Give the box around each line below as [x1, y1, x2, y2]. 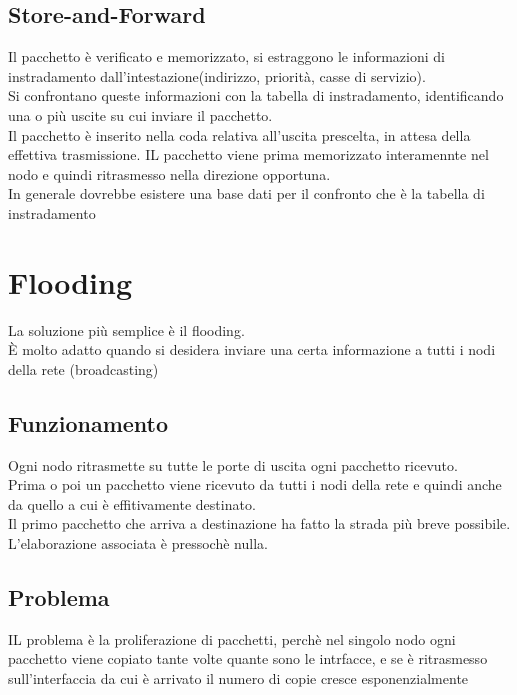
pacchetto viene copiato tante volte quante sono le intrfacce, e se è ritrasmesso [8, 648, 488, 669]
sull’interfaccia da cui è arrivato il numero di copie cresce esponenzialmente [8, 668, 469, 689]
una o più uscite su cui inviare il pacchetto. [8, 104, 273, 125]
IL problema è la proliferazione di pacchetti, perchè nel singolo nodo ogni [8, 628, 456, 649]
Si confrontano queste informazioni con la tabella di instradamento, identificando [8, 85, 504, 106]
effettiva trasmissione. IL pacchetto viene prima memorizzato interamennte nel [8, 144, 489, 165]
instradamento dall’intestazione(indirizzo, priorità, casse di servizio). [8, 65, 426, 86]
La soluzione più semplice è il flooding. [8, 319, 245, 340]
